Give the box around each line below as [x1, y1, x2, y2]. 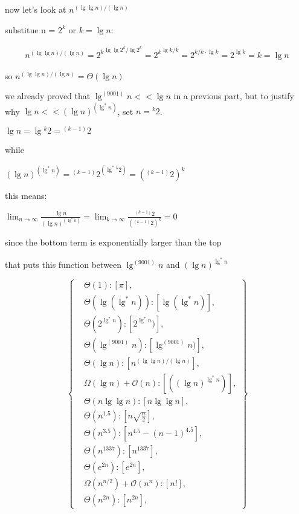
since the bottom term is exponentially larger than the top [5, 236, 222, 249]
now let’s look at [5, 3, 66, 15]
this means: [5, 189, 47, 202]
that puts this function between [5, 258, 122, 271]
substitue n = [5, 23, 56, 36]
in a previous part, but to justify [173, 89, 294, 102]
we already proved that [5, 89, 91, 102]
